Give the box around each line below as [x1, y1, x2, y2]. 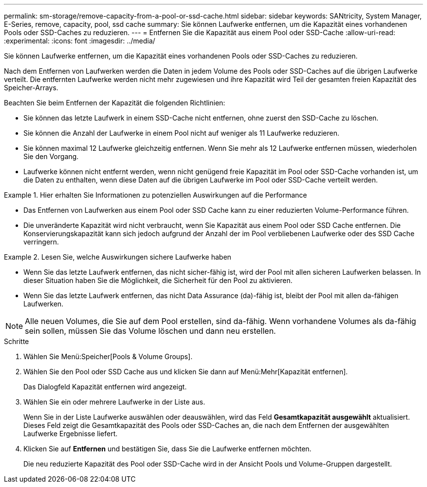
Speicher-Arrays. [4, 83, 58, 92]
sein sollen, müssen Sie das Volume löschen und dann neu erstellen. [25, 326, 276, 336]
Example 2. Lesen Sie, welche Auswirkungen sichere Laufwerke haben [4, 253, 232, 261]
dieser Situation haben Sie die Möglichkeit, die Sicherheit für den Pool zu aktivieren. [23, 276, 293, 284]
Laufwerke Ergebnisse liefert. [23, 429, 118, 438]
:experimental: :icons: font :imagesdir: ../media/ [4, 37, 155, 45]
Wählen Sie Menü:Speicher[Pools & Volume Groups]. [23, 352, 193, 361]
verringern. [23, 238, 59, 246]
